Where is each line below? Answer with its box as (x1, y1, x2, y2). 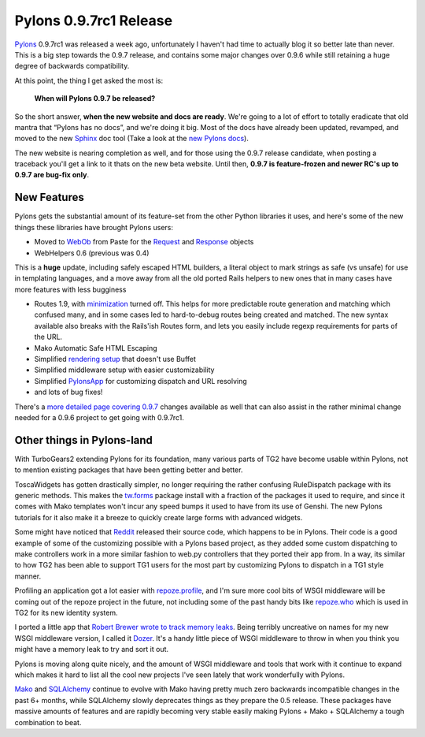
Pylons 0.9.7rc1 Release (14, 12, 173, 29)
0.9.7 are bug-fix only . (14, 170, 90, 180)
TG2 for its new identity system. (14, 608, 118, 617)
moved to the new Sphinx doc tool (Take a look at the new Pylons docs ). (14, 134, 249, 143)
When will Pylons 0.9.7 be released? (34, 94, 156, 103)
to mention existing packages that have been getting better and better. (14, 465, 243, 475)
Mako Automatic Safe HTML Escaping (34, 343, 157, 352)
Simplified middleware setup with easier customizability (34, 365, 215, 374)
